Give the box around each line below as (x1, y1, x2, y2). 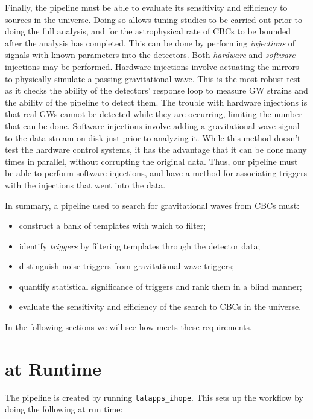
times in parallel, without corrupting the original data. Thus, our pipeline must (5, 155, 298, 167)
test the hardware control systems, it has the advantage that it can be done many (5, 143, 307, 156)
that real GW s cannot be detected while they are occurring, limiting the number (5, 107, 302, 120)
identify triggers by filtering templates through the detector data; (19, 239, 261, 252)
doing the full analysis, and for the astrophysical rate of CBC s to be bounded (5, 25, 291, 37)
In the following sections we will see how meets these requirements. (5, 321, 252, 333)
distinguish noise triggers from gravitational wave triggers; (19, 260, 235, 272)
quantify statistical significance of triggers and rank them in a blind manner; (19, 280, 302, 292)
